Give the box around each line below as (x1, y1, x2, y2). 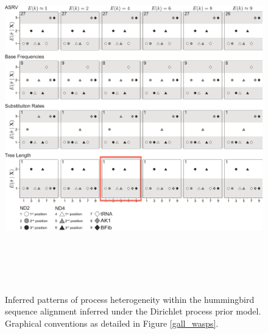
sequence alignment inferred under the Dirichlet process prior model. (5, 305, 261, 318)
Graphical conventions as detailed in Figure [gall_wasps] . (5, 316, 219, 329)
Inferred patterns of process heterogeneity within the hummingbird (5, 293, 255, 305)
